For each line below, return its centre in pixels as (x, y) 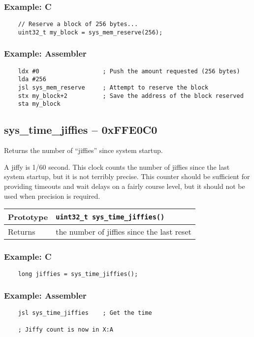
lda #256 (32, 79)
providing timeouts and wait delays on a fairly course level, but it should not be (125, 186)
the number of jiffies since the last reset (124, 232)
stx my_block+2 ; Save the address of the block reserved (131, 96)
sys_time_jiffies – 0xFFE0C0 (81, 130)
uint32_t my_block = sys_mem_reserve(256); (90, 32)
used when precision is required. (52, 196)
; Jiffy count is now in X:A (65, 329)
